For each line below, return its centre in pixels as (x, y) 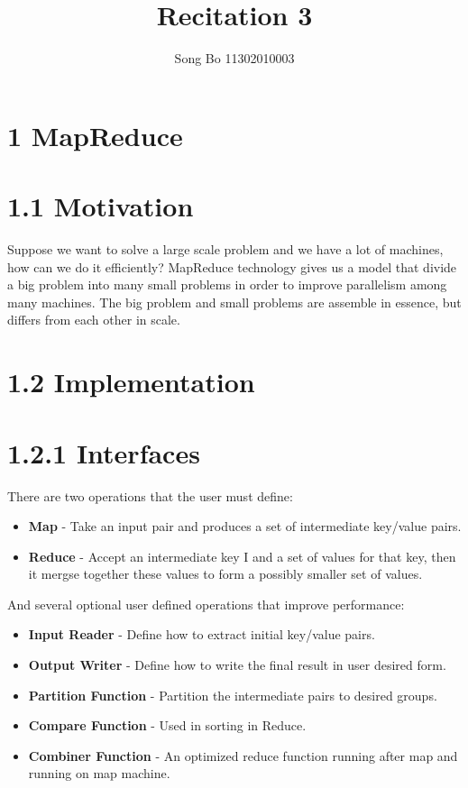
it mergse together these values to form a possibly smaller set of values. (225, 574)
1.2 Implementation (131, 382)
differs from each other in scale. (94, 320)
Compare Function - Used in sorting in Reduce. (167, 725)
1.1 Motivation (101, 206)
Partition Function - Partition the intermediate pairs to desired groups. (233, 695)
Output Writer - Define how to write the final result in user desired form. (237, 665)
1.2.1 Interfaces (104, 452)
